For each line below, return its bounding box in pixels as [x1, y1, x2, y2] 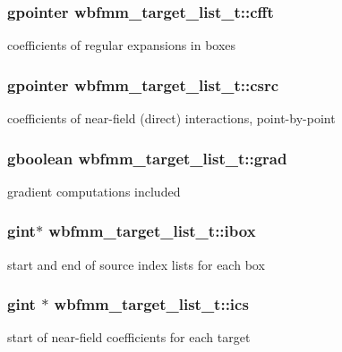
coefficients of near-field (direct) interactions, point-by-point [7, 109, 336, 128]
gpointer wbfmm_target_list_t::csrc [7, 73, 279, 96]
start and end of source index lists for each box [7, 255, 265, 273]
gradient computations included [7, 181, 181, 200]
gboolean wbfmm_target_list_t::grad [7, 147, 287, 169]
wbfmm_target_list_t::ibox [48, 220, 256, 242]
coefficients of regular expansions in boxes [7, 36, 236, 54]
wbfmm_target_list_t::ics [54, 293, 249, 315]
